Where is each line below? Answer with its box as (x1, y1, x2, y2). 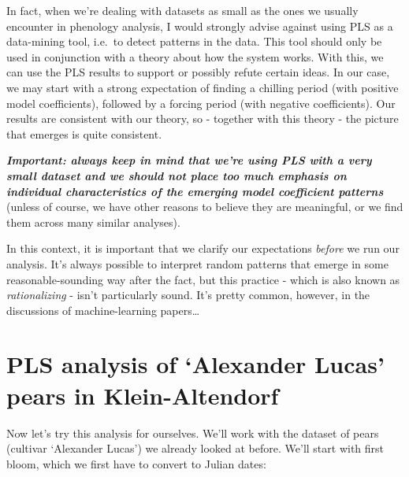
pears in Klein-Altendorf (6, 379, 279, 411)
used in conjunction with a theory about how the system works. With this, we (6, 48, 384, 65)
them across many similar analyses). (6, 213, 180, 230)
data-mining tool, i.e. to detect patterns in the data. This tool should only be (6, 33, 382, 50)
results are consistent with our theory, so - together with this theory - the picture (6, 110, 399, 127)
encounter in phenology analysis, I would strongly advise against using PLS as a (6, 17, 393, 34)
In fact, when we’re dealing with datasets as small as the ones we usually (6, 2, 359, 18)
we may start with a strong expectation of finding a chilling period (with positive (6, 79, 399, 95)
